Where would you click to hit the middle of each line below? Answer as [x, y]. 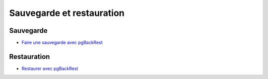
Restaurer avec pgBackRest [50, 68]
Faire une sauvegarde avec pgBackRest [62, 43]
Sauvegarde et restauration [67, 13]
